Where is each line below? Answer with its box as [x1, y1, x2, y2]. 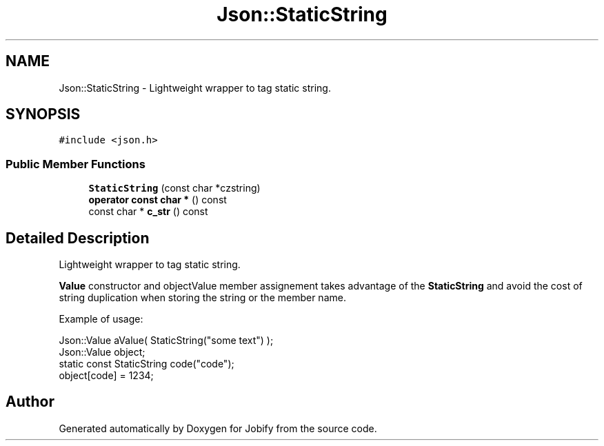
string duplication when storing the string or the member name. [59, 292, 346, 304]
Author [6, 393, 54, 411]
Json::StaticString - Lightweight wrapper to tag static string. [59, 81, 331, 94]
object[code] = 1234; [59, 369, 154, 382]
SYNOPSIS [6, 105, 81, 123]
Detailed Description [6, 229, 150, 247]
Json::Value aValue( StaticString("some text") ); [59, 334, 274, 347]
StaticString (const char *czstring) [88, 182, 261, 194]
